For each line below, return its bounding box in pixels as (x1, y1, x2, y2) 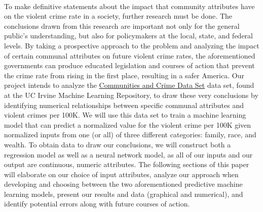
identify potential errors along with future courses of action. (4, 198, 190, 209)
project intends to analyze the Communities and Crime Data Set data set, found (4, 80, 254, 90)
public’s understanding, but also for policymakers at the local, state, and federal (4, 30, 253, 41)
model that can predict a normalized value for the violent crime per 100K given (4, 119, 251, 130)
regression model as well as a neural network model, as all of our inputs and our (4, 149, 253, 160)
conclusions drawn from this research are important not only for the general (4, 20, 240, 31)
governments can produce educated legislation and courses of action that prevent (4, 60, 255, 71)
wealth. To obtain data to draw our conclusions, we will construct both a (4, 139, 231, 149)
